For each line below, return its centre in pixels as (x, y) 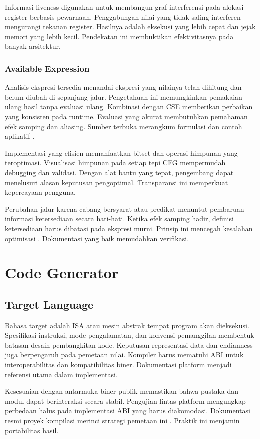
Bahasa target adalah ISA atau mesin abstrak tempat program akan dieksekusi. (127, 325)
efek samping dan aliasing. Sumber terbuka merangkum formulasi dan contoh (123, 126)
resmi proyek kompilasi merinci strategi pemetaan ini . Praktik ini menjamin (122, 421)
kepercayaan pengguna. (40, 192)
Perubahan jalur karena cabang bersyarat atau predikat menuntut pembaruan (124, 208)
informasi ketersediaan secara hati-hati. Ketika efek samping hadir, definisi (119, 218)
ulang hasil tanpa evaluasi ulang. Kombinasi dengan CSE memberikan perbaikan (129, 106)
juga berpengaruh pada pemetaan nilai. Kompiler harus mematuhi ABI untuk (124, 355)
